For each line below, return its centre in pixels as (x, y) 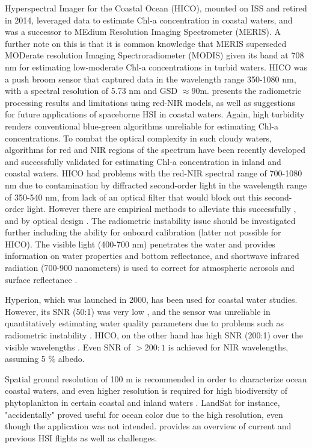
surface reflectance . (41, 279)
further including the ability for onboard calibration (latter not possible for (143, 232)
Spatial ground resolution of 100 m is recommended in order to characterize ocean (156, 378)
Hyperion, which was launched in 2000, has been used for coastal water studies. (151, 300)
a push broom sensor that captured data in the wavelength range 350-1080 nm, (151, 79)
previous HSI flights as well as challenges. (81, 437)
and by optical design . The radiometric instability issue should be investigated (150, 220)
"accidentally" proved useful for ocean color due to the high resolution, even (144, 414)
